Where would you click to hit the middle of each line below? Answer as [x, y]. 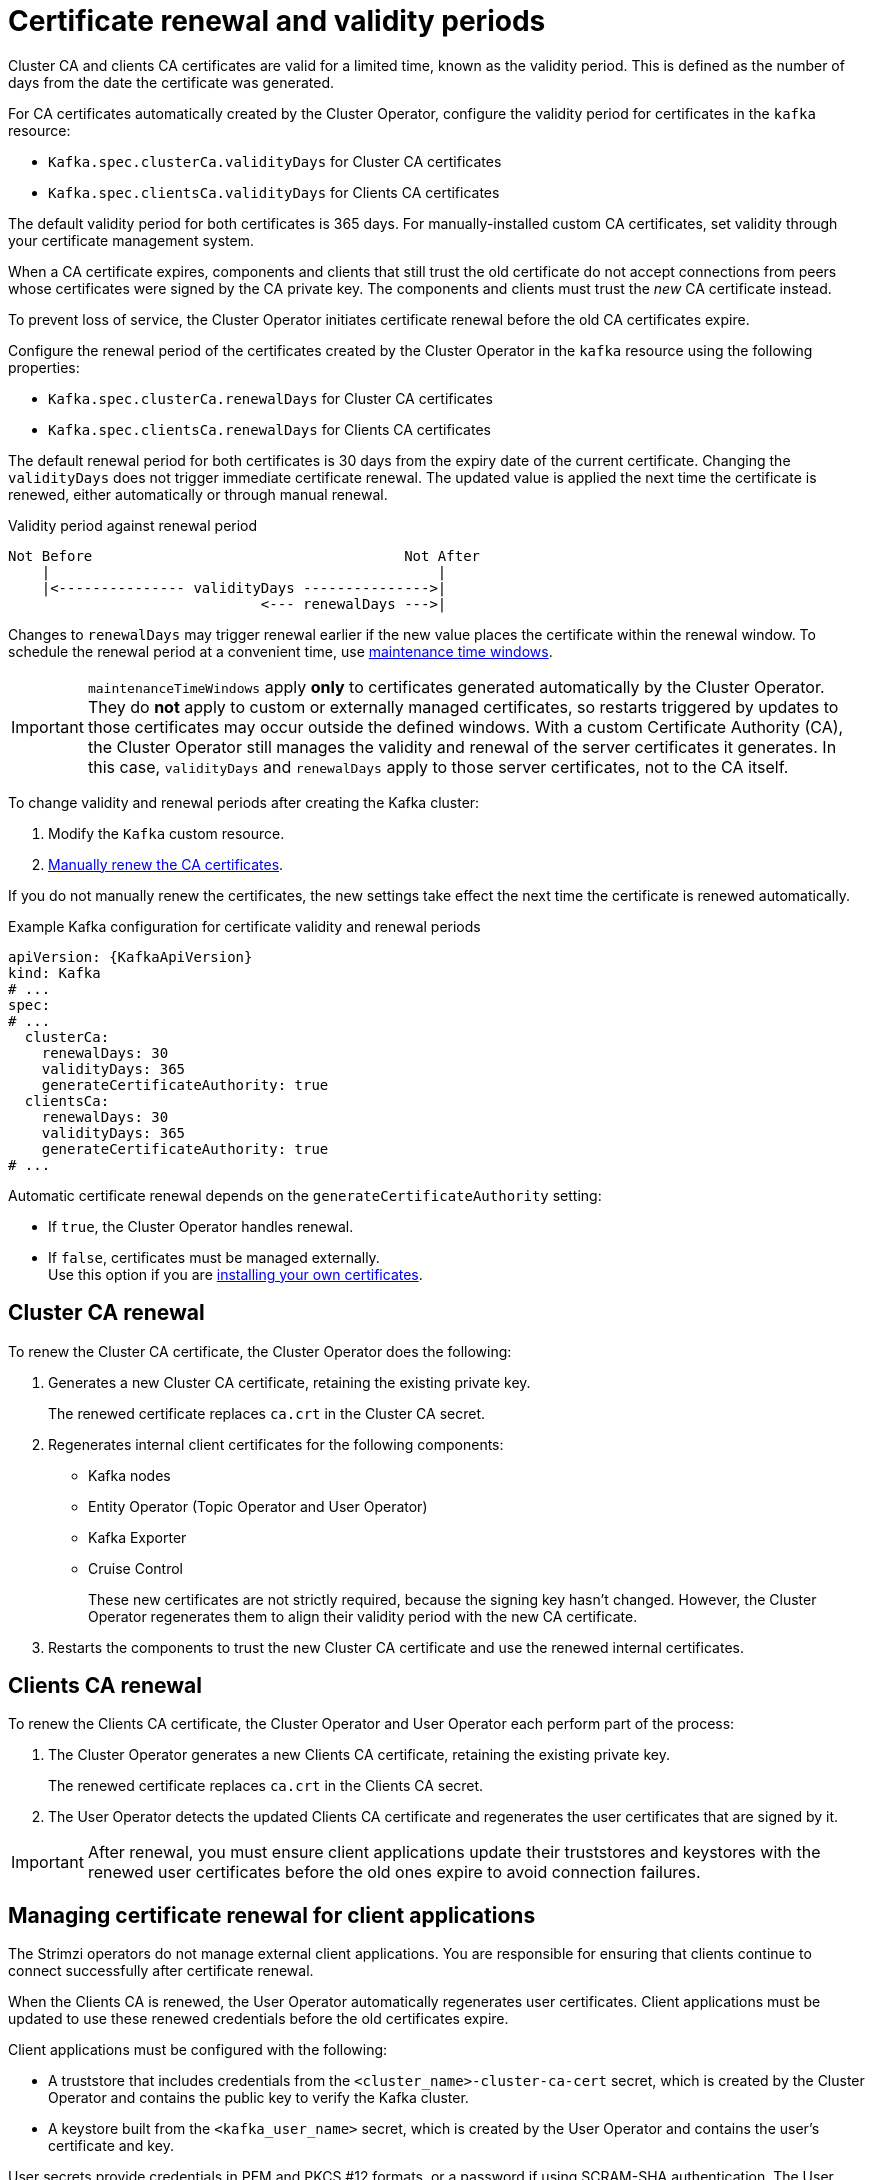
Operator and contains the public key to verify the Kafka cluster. [258, 2098]
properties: [44, 367]
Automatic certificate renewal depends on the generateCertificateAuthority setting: [305, 1195]
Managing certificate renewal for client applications [272, 1915]
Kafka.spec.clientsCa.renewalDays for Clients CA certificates [269, 429]
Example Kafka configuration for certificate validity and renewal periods [244, 926]
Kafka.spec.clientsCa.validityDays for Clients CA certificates [274, 192]
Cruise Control [135, 1568]
